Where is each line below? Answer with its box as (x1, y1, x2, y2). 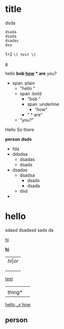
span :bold (19, 90, 42, 96)
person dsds (5, 136, 32, 142)
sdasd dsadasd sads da (5, 227, 54, 233)
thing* (7, 289, 23, 296)
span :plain (12, 80, 35, 86)
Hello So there (5, 127, 35, 132)
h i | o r (7, 257, 19, 264)
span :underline (27, 101, 60, 107)
